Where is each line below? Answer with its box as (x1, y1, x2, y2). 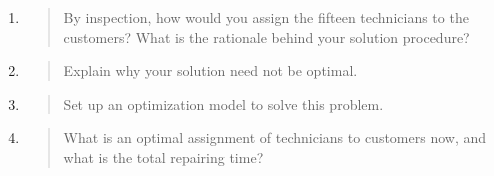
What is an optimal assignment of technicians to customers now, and (63, 127, 487, 148)
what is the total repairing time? (63, 146, 264, 167)
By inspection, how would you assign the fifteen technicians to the (63, 7, 469, 27)
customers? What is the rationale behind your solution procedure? (63, 26, 470, 47)
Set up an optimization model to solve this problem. (63, 93, 384, 114)
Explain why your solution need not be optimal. (63, 60, 358, 81)
